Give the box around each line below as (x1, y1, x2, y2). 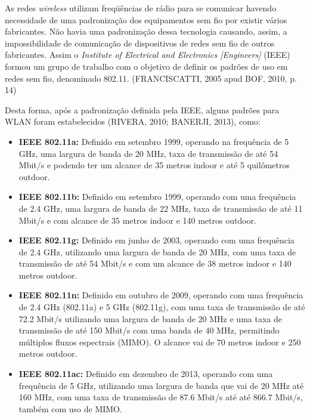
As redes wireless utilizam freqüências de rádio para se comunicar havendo (5, 2, 277, 14)
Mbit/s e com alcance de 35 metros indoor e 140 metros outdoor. (18, 214, 256, 226)
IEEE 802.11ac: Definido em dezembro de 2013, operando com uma (18, 367, 273, 380)
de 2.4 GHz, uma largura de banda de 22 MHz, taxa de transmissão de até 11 (18, 202, 303, 214)
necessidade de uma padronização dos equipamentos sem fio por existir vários (5, 13, 287, 26)
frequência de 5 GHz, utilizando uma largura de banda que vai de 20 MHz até (18, 379, 304, 391)
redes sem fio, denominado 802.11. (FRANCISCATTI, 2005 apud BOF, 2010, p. (5, 72, 297, 84)
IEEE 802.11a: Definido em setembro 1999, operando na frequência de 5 (18, 135, 289, 147)
